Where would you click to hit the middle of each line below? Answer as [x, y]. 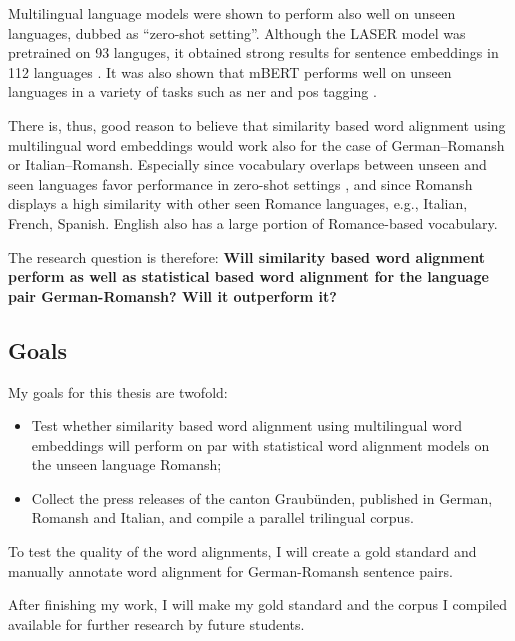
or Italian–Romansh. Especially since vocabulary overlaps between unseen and [247, 164]
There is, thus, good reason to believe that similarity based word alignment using [257, 124]
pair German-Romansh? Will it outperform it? [172, 295]
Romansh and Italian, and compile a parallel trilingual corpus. [222, 517]
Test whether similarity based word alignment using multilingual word [247, 425]
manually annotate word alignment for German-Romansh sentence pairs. [230, 570]
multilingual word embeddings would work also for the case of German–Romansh [256, 144]
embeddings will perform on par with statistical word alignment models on [260, 444]
